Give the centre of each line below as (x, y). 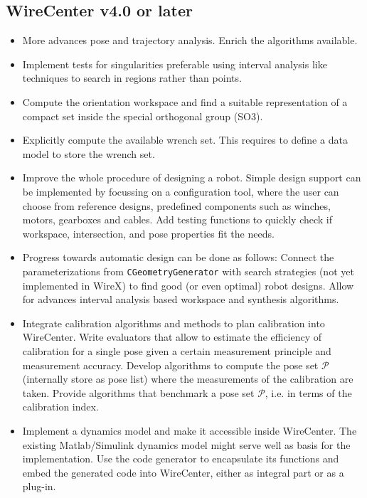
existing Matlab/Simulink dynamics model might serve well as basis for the (186, 444)
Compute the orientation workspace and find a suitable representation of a (185, 101)
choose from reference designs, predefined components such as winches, (176, 205)
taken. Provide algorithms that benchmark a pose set (138, 392)
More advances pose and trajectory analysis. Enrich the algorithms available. (190, 40)
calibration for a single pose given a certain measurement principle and (177, 350)
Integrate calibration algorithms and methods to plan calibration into (174, 323)
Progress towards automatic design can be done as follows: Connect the (178, 257)
